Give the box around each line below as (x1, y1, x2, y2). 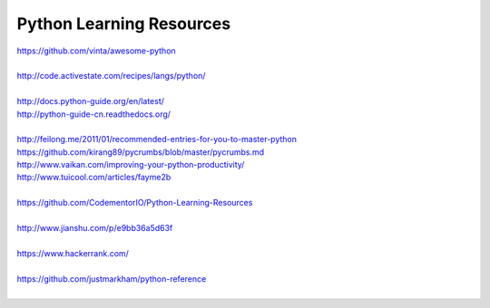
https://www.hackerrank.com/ (16, 247, 129, 258)
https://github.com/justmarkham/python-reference (16, 273, 207, 284)
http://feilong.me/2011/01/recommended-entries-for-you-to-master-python (16, 134, 298, 145)
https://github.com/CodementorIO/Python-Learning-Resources (16, 197, 253, 208)
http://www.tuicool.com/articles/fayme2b (16, 172, 171, 183)
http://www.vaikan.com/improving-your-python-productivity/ (16, 159, 245, 170)
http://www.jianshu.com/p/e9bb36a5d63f (16, 223, 173, 234)
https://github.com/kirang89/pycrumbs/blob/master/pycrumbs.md (16, 146, 265, 158)
